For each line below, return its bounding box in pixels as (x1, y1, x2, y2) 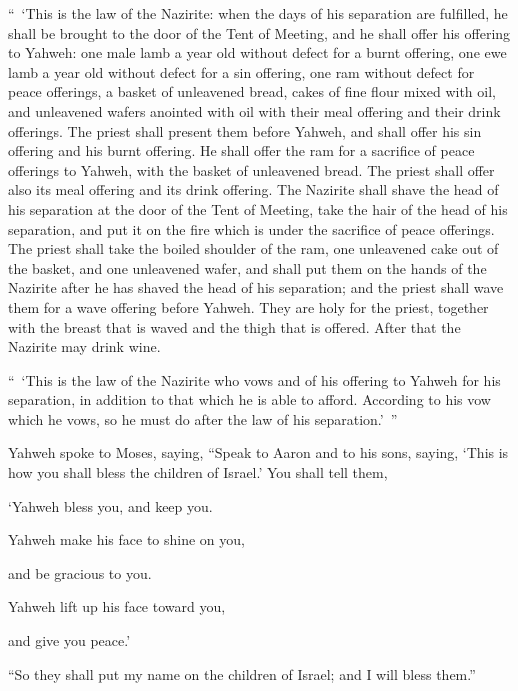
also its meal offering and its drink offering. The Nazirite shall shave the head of (8, 179, 499, 200)
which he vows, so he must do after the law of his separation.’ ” (8, 408, 398, 429)
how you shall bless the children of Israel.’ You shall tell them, (8, 462, 388, 483)
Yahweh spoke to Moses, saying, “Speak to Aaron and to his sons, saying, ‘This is (8, 442, 509, 463)
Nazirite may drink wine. (8, 336, 161, 357)
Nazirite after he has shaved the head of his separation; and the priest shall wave (8, 277, 504, 298)
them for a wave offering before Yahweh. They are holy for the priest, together (8, 296, 489, 317)
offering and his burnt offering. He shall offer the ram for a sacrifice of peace (8, 140, 475, 161)
